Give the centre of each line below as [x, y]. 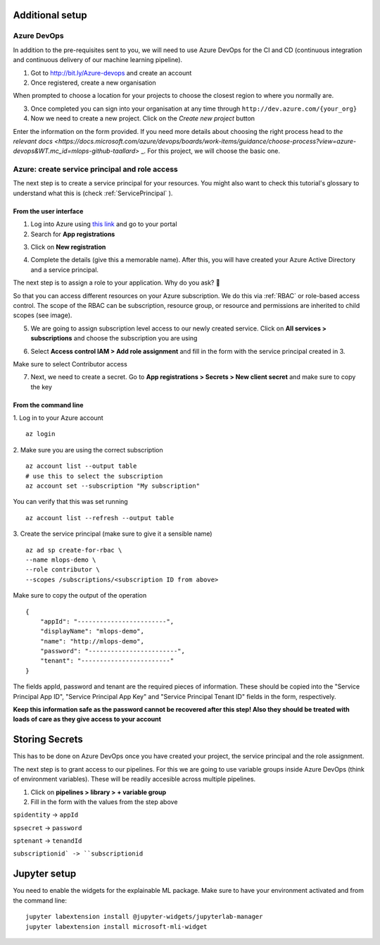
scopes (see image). [43, 315]
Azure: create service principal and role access [96, 169]
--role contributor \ [63, 570]
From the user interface [48, 211]
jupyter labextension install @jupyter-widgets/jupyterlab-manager [144, 917]
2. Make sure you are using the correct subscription [88, 450]
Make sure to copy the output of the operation [80, 595]
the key [42, 387]
